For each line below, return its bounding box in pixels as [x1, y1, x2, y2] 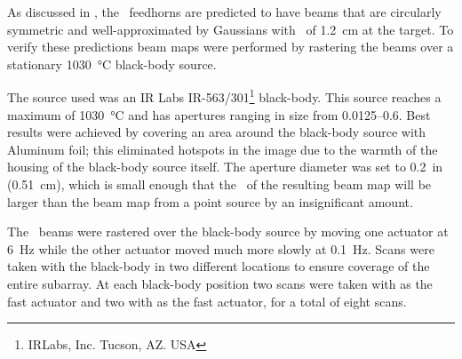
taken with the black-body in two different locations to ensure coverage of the [7, 257, 430, 275]
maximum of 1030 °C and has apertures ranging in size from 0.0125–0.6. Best [7, 105, 431, 124]
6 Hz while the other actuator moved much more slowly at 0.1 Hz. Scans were [7, 239, 434, 258]
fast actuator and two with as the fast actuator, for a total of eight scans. [7, 291, 407, 310]
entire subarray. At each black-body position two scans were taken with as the [7, 274, 433, 292]
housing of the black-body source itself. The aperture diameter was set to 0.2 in [7, 157, 443, 176]
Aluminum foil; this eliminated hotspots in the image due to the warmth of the [7, 140, 438, 158]
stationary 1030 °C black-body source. [7, 54, 217, 73]
